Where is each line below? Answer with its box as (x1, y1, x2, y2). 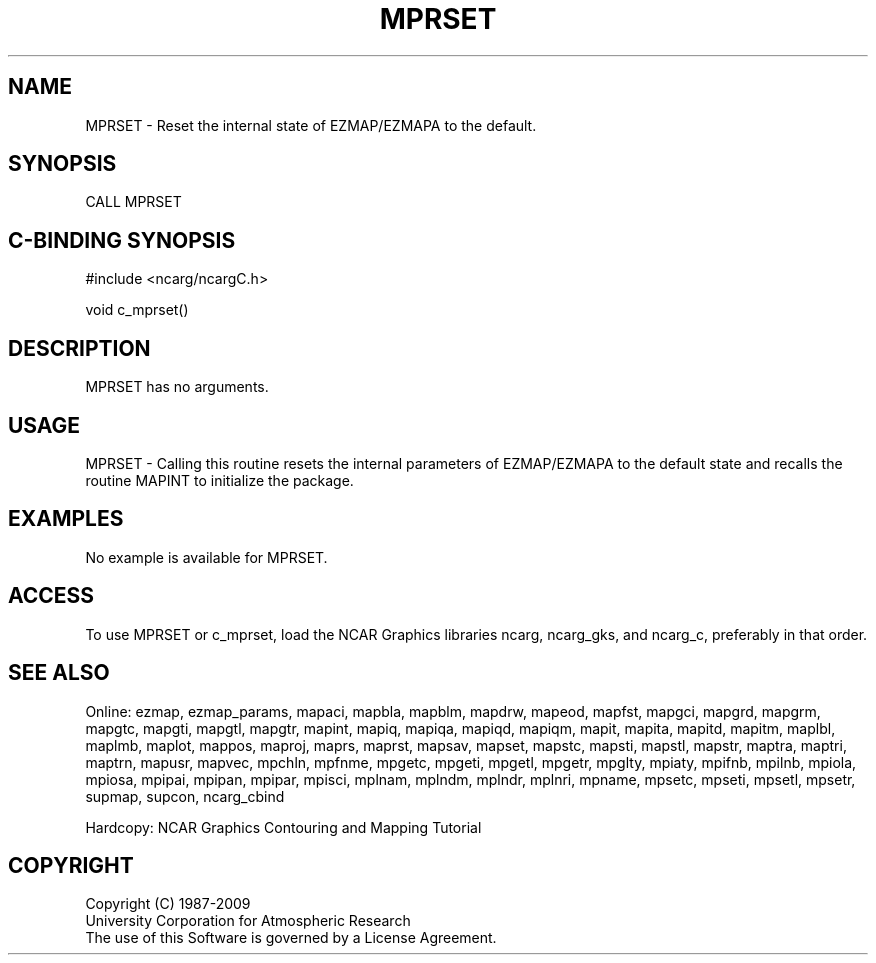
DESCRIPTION (8, 335, 151, 361)
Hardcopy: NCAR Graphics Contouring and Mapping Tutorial (85, 818, 482, 836)
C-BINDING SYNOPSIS (8, 227, 236, 253)
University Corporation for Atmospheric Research (85, 912, 411, 930)
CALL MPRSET (85, 193, 182, 211)
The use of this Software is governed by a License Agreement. (85, 929, 497, 947)
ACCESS (8, 583, 95, 609)
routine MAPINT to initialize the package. (85, 471, 354, 489)
